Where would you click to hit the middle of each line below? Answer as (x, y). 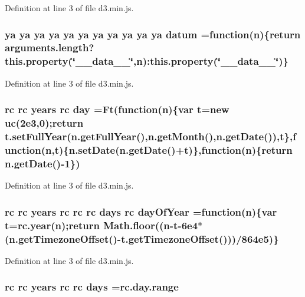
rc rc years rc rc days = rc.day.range (92, 287)
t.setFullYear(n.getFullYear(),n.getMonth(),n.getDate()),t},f (150, 136)
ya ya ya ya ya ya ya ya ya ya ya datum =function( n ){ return (153, 34)
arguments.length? (50, 47)
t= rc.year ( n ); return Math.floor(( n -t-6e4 (101, 225)
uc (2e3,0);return (44, 123)
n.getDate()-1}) (42, 163)
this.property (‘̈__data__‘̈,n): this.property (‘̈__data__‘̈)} (147, 61)
